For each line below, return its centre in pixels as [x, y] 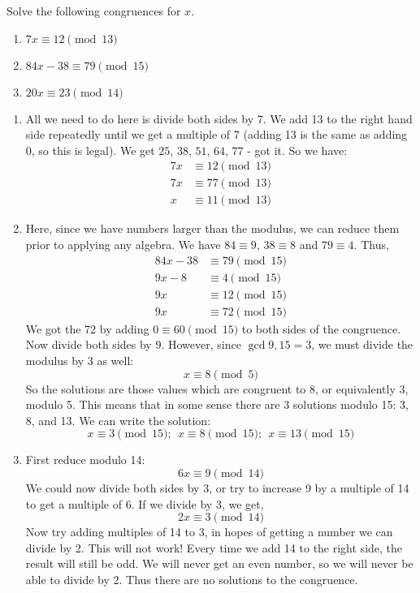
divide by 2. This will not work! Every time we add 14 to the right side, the [214, 547]
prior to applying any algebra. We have [123, 245]
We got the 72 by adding [87, 328]
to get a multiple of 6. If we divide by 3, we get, [145, 503]
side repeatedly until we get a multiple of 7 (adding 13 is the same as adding [216, 134]
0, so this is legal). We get [90, 150]
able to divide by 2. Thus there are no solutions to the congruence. [192, 579]
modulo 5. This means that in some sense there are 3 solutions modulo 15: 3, [217, 404]
